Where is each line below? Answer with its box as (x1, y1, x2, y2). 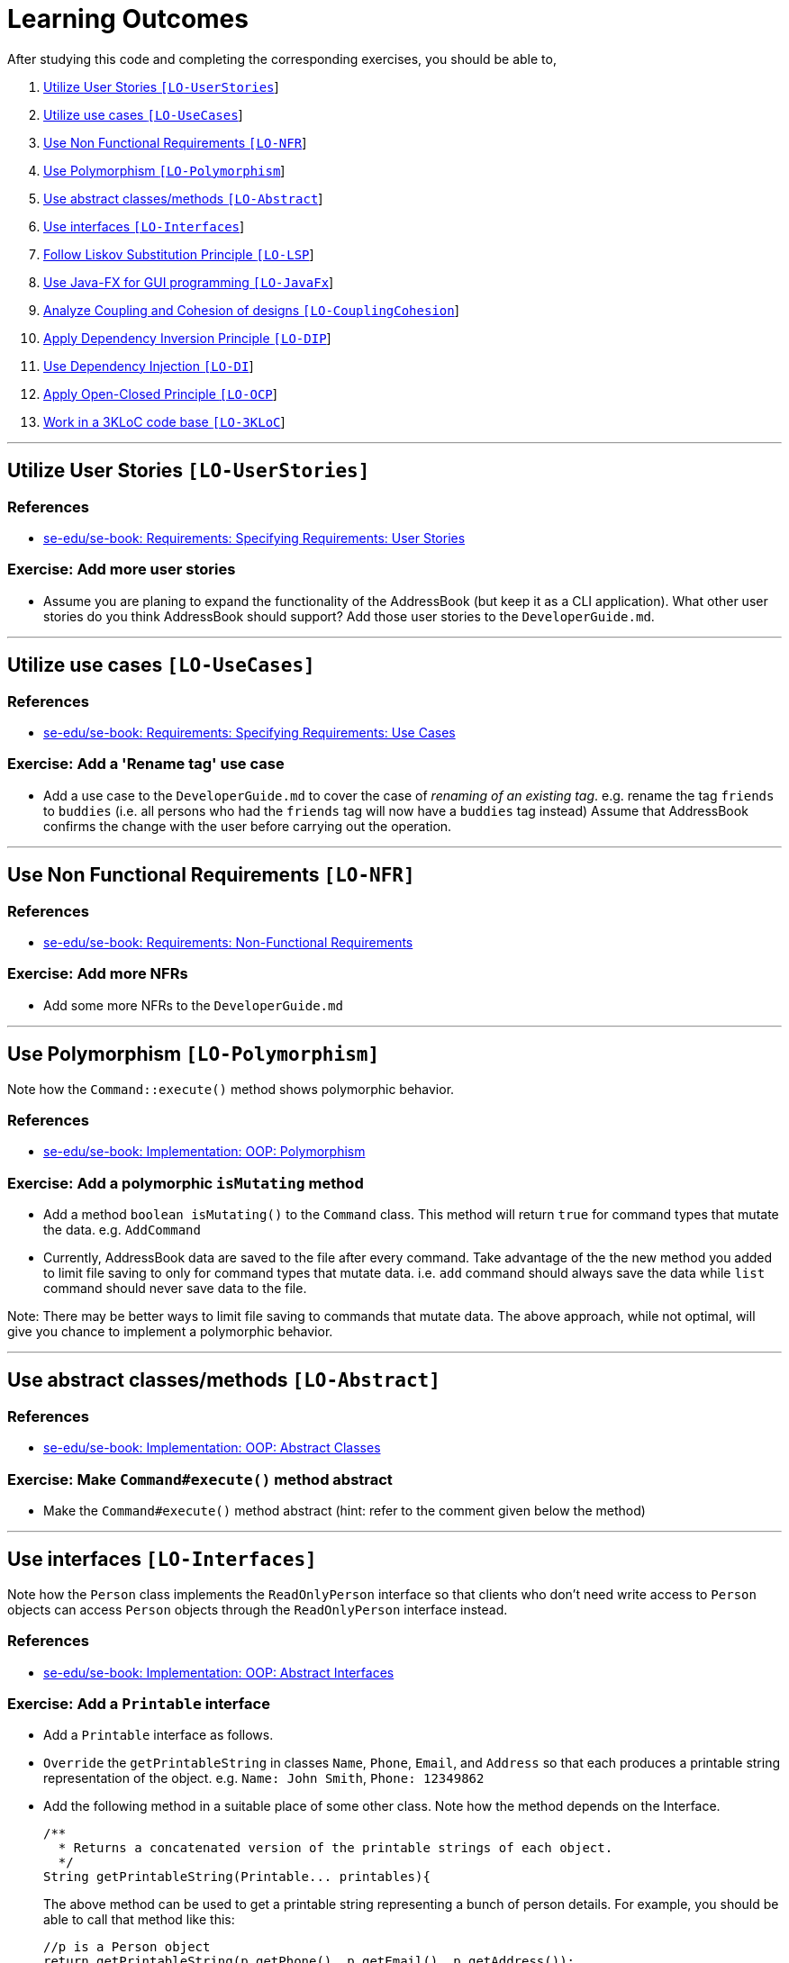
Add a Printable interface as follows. (43, 1727, 274, 1743)
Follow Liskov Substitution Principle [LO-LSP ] (43, 246, 314, 262)
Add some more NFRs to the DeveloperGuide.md (43, 997, 343, 1013)
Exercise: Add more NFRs (7, 964, 188, 983)
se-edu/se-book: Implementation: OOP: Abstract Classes (43, 1440, 381, 1456)
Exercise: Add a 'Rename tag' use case (7, 755, 285, 773)
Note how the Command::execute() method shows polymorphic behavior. (7, 1081, 455, 1097)
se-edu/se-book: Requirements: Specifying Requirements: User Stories (43, 529, 466, 546)
